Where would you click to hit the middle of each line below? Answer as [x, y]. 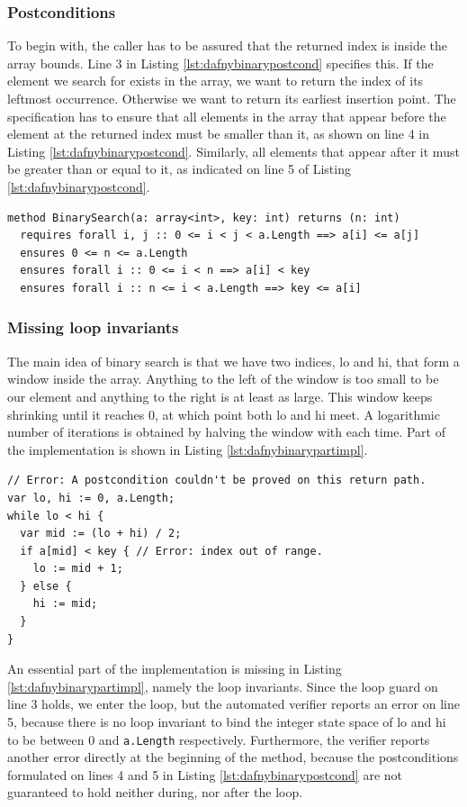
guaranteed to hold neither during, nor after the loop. [155, 792]
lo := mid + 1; [78, 569]
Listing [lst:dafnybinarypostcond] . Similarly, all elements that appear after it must [233, 151]
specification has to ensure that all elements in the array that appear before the [227, 116]
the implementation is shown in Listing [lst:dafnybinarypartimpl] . [188, 449]
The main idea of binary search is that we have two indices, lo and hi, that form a [233, 361]
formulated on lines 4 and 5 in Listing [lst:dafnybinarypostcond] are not [205, 774]
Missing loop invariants [93, 327]
